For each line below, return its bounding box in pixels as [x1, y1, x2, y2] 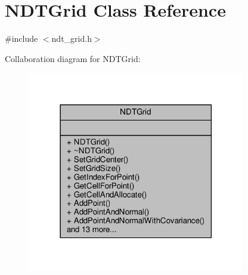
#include [5, 32, 38, 45]
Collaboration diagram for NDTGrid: [5, 52, 141, 64]
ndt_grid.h [51, 32, 92, 45]
